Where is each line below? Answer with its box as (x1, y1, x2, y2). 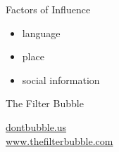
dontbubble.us (6, 119, 67, 134)
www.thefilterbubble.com (6, 133, 113, 148)
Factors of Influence (6, 2, 91, 16)
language (22, 25, 61, 40)
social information (22, 72, 100, 87)
